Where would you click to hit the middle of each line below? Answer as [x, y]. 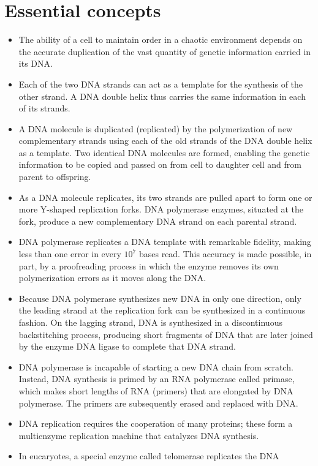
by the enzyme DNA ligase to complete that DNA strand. [127, 346]
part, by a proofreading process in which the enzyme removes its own [149, 265]
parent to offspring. [55, 177]
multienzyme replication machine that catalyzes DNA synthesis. [139, 435]
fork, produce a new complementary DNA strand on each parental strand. [158, 221]
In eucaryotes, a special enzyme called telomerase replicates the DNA [149, 456]
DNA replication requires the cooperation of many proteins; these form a [156, 423]
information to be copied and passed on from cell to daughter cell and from [160, 164]
